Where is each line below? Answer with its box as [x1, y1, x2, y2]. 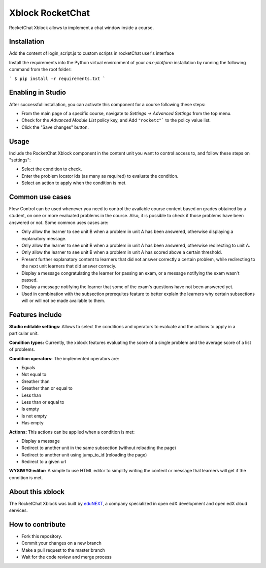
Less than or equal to [21, 399, 65, 405]
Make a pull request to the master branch [21, 547, 105, 553]
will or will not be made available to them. [21, 298, 105, 303]
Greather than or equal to [21, 385, 73, 391]
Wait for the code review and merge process [21, 554, 112, 560]
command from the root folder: [9, 67, 72, 73]
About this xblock [9, 488, 65, 496]
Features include [9, 310, 62, 319]
